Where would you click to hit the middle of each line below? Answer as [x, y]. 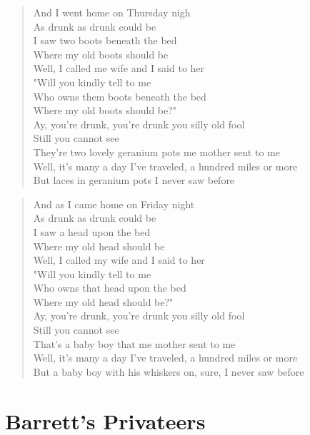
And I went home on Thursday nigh [112, 12]
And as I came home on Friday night [114, 204]
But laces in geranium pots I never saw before [134, 180]
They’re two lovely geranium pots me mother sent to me [156, 152]
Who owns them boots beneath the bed [120, 96]
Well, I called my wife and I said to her [119, 260]
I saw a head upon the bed [92, 231]
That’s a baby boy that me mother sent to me [134, 343]
